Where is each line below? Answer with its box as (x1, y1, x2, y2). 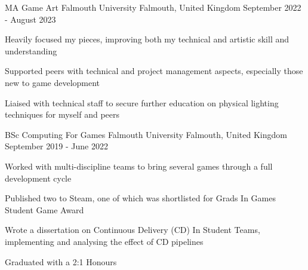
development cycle (5, 171, 72, 184)
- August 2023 (5, 13, 56, 25)
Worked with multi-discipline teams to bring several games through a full (5, 159, 273, 172)
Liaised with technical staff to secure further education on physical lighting (5, 96, 279, 109)
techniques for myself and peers (5, 108, 120, 121)
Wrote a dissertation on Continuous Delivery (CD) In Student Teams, (5, 223, 260, 236)
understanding (5, 44, 57, 57)
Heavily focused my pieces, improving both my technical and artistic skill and (5, 33, 289, 45)
